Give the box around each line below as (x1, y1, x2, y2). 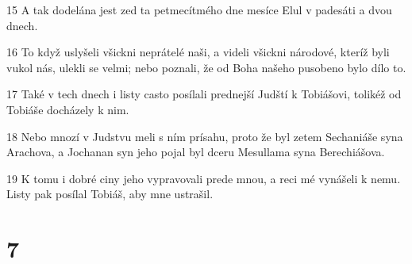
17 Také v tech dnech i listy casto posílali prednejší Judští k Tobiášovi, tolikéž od (6, 86, 402, 102)
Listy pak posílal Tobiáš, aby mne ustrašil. (6, 186, 214, 202)
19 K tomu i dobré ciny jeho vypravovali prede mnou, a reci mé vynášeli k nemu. (6, 170, 401, 186)
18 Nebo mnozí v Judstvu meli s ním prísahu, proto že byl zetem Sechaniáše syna (6, 128, 403, 144)
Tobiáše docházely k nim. (6, 101, 129, 117)
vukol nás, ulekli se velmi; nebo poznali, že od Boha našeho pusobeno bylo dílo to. (6, 59, 406, 75)
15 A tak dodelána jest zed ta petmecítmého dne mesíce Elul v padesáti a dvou (6, 2, 392, 17)
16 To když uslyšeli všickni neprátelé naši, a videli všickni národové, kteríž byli (6, 44, 390, 60)
